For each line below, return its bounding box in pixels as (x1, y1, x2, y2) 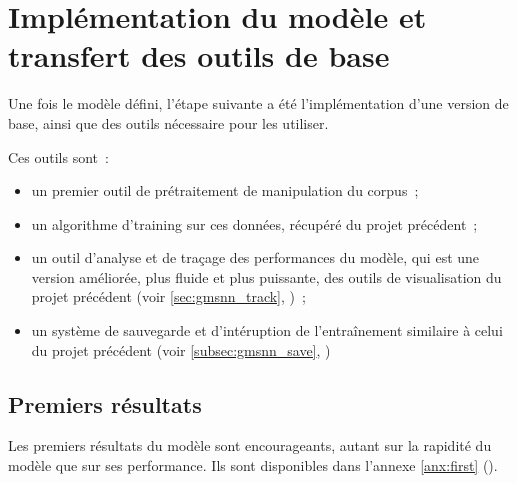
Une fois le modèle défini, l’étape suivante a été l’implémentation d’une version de (8, 93, 509, 114)
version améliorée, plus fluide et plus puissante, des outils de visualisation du (31, 266, 502, 287)
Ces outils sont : (8, 146, 109, 167)
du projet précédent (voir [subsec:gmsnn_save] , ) (31, 339, 331, 360)
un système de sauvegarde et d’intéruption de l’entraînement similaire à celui (31, 320, 503, 341)
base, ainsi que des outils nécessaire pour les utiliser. (8, 112, 329, 133)
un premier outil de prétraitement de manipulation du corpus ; (31, 180, 419, 201)
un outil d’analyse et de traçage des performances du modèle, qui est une (31, 247, 480, 268)
